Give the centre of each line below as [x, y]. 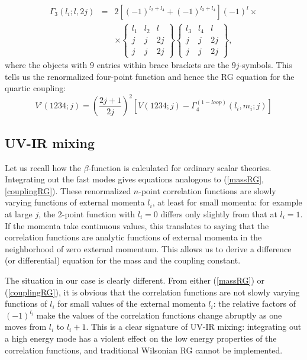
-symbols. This [266, 65]
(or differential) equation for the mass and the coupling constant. [123, 260]
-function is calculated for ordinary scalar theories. [180, 167]
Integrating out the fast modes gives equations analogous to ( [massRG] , [134, 179]
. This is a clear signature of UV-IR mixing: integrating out [194, 327]
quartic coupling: [35, 88]
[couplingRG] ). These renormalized [68, 190]
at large [19, 213]
